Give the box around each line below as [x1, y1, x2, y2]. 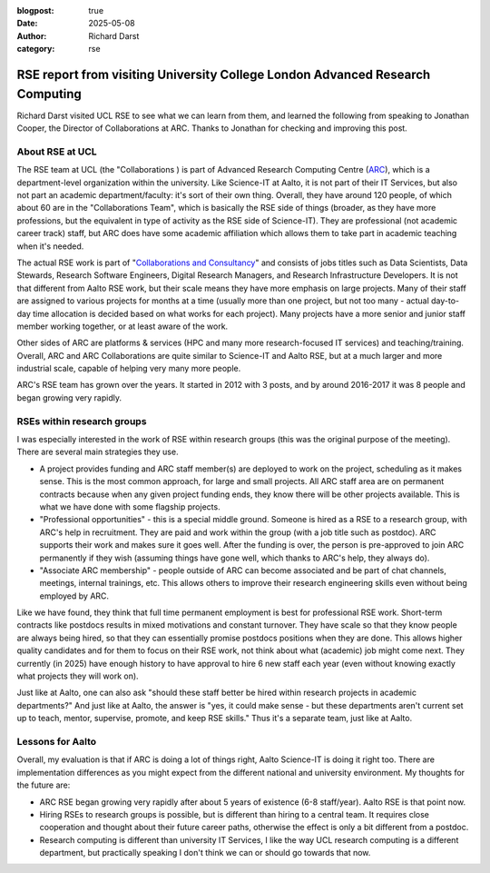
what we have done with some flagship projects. [39, 501, 221, 512]
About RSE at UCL [16, 145, 97, 158]
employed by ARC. [39, 590, 109, 601]
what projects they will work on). [16, 670, 140, 681]
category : [16, 44, 55, 55]
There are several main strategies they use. [16, 446, 179, 458]
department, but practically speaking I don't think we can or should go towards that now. [39, 848, 371, 858]
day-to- [431, 295, 460, 306]
